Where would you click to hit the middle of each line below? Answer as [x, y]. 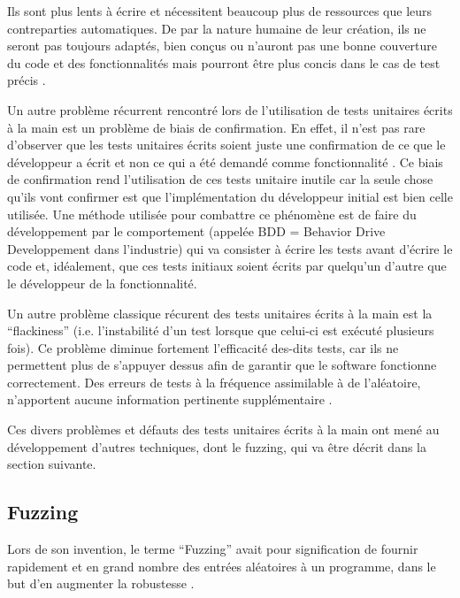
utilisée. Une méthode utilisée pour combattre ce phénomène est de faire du [212, 214]
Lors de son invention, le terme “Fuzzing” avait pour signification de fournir [213, 549]
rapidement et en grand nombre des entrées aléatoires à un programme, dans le [222, 566]
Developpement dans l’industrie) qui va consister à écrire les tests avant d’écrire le [230, 248]
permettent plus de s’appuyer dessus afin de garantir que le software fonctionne [222, 365]
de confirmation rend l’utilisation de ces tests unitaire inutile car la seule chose [220, 179]
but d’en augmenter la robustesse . [101, 583]
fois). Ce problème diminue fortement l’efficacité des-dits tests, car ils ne [203, 347]
